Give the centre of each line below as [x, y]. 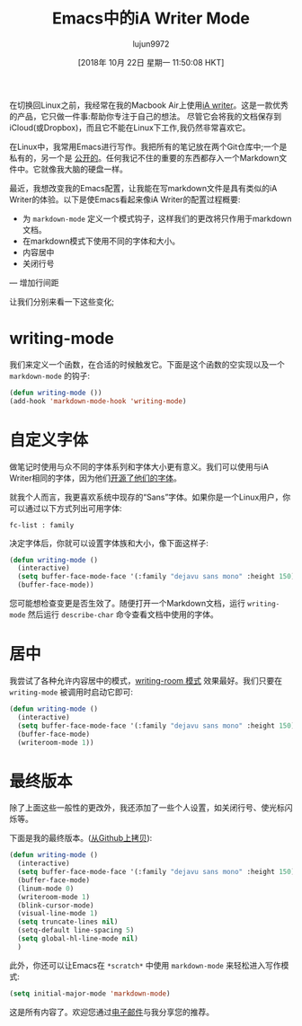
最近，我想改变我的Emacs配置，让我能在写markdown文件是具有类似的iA [143, 188]
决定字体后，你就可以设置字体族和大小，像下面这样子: [109, 543]
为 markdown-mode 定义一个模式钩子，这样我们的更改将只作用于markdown [157, 218]
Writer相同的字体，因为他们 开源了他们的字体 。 [95, 478]
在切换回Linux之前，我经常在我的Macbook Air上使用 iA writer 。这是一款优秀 [149, 105]
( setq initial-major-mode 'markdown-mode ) [90, 994]
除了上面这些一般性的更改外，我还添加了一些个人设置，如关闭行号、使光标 [147, 808]
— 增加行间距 [34, 282]
